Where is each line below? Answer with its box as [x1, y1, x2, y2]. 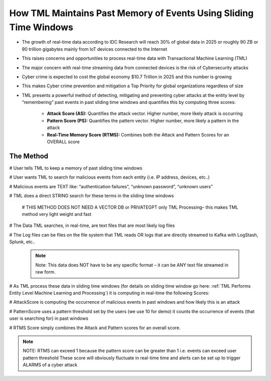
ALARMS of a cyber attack [23, 362, 78, 368]
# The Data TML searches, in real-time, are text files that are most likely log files [9, 222, 175, 228]
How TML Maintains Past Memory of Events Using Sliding [9, 8, 254, 19]
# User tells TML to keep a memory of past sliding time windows [9, 165, 143, 171]
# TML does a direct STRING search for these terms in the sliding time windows [9, 193, 174, 199]
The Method [9, 152, 49, 160]
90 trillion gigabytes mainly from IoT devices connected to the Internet [22, 46, 168, 52]
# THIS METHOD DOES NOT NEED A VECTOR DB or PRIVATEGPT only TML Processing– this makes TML [22, 204, 238, 210]
